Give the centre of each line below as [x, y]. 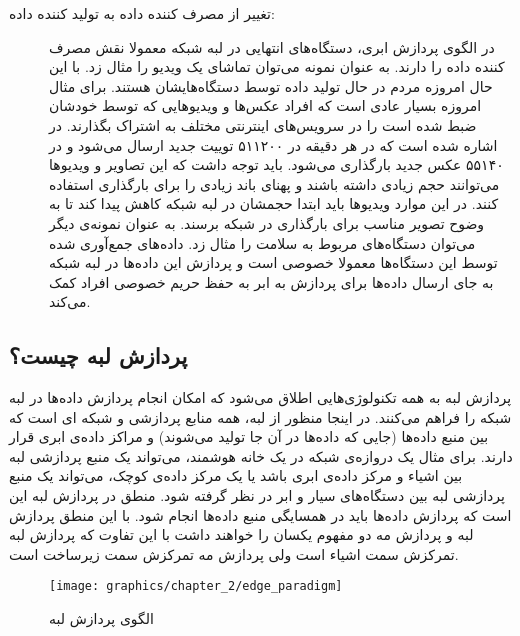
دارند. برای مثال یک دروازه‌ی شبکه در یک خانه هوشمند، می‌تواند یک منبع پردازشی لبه [261, 455]
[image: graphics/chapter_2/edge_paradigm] [196, 586]
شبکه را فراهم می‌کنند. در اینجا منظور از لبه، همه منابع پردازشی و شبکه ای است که [260, 416]
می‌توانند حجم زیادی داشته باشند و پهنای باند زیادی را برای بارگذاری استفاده [274, 183]
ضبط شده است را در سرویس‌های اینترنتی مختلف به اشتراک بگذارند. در [263, 124]
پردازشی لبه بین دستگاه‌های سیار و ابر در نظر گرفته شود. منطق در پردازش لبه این [257, 495]
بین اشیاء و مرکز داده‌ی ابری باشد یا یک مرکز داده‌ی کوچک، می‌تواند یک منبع [236, 475]
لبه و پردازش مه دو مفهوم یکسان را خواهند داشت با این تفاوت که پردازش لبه [241, 534]
